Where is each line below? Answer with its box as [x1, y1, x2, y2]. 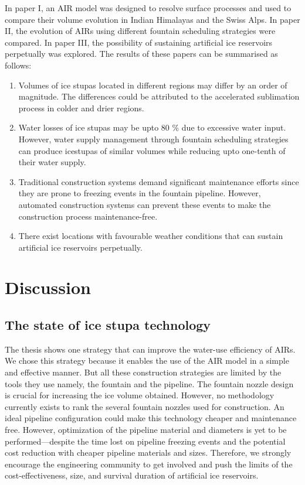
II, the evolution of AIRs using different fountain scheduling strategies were [5, 25, 276, 37]
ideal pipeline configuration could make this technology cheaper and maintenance [5, 412, 297, 424]
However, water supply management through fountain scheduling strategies [18, 132, 289, 145]
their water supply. [18, 156, 86, 168]
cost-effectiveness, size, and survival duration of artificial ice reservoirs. [5, 469, 259, 481]
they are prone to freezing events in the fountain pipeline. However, [18, 187, 261, 199]
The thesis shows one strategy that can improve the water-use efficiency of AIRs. [5, 343, 296, 355]
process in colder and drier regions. [18, 101, 144, 114]
